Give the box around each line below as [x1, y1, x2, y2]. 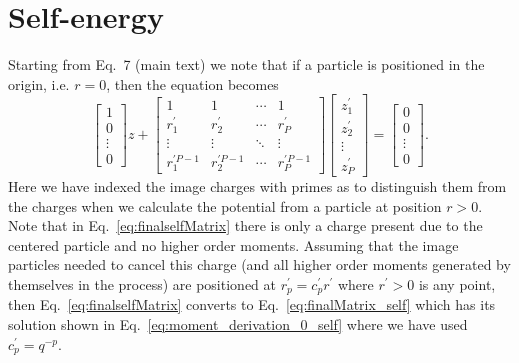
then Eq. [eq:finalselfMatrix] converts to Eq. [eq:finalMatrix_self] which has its [8, 294, 496, 315]
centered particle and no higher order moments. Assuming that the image [8, 234, 459, 255]
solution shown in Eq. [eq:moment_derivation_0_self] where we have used [8, 314, 468, 335]
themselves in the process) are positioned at [8, 274, 276, 294]
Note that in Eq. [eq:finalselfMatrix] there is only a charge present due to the [8, 215, 483, 236]
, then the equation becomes [106, 73, 279, 94]
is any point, [418, 274, 496, 294]
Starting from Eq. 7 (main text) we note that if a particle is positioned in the [8, 54, 485, 75]
